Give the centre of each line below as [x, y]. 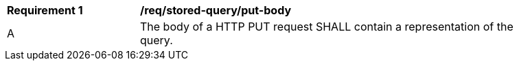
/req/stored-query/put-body [216, 10]
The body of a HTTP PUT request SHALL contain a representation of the [327, 27]
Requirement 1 [45, 10]
